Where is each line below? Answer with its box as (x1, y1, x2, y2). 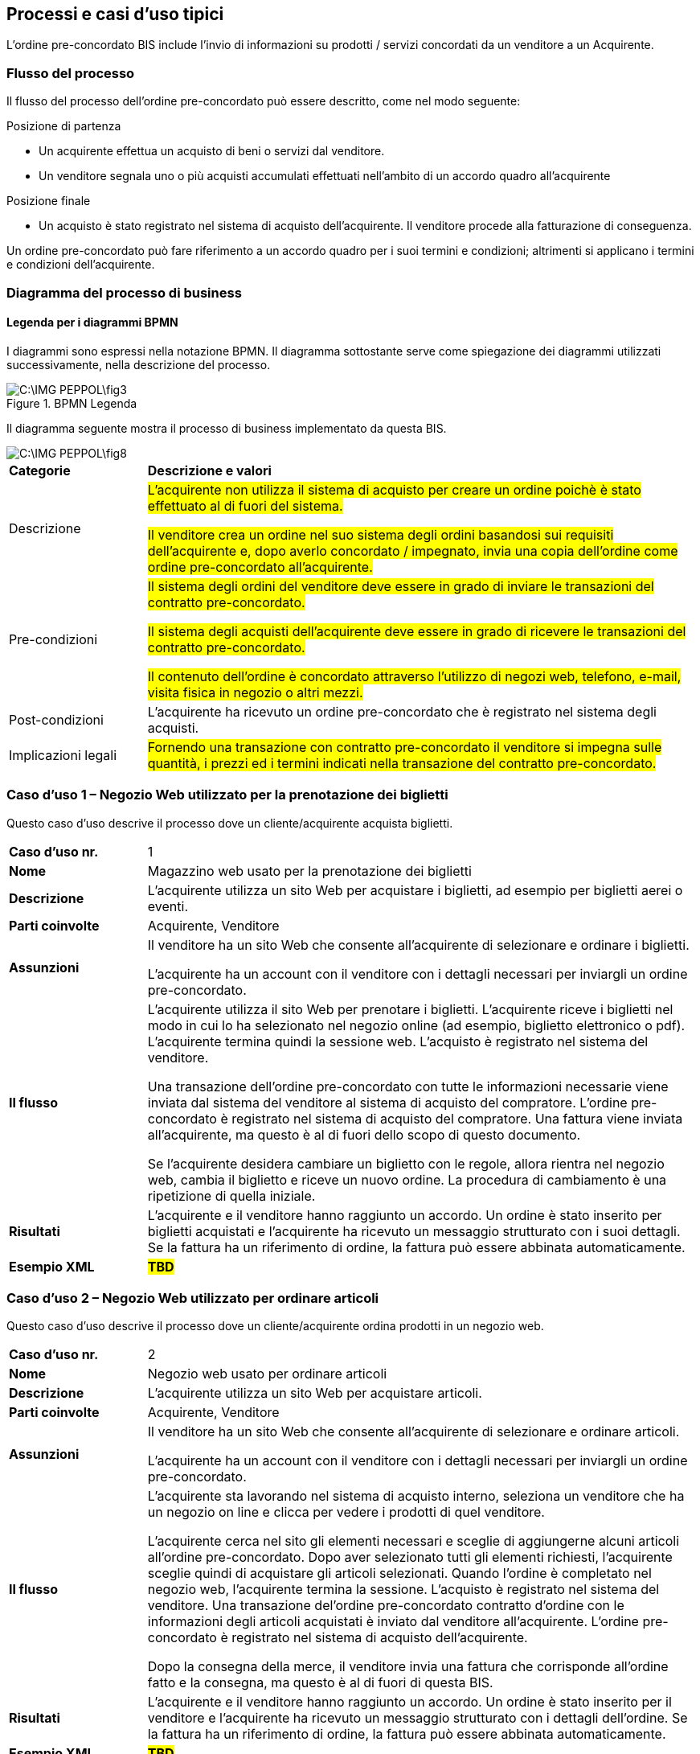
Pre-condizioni (9, 631, 98, 647)
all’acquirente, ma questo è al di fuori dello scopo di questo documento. (147, 1126, 581, 1143)
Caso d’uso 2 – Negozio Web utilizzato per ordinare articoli (6, 1289, 379, 1306)
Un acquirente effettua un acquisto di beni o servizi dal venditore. (39, 144, 385, 158)
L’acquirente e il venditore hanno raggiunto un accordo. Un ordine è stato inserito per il (147, 1694, 672, 1711)
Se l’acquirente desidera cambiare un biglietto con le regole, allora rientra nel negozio (147, 1155, 665, 1172)
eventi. (147, 898, 188, 914)
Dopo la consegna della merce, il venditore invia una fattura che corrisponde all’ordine (147, 1658, 669, 1675)
